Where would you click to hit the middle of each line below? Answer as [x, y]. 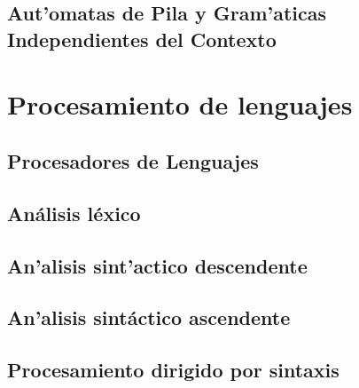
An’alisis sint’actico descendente [157, 265]
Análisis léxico [74, 213]
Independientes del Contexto [142, 39]
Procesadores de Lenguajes [133, 160]
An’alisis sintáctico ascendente [149, 317]
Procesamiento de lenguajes [180, 104]
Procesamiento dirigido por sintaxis [173, 370]
